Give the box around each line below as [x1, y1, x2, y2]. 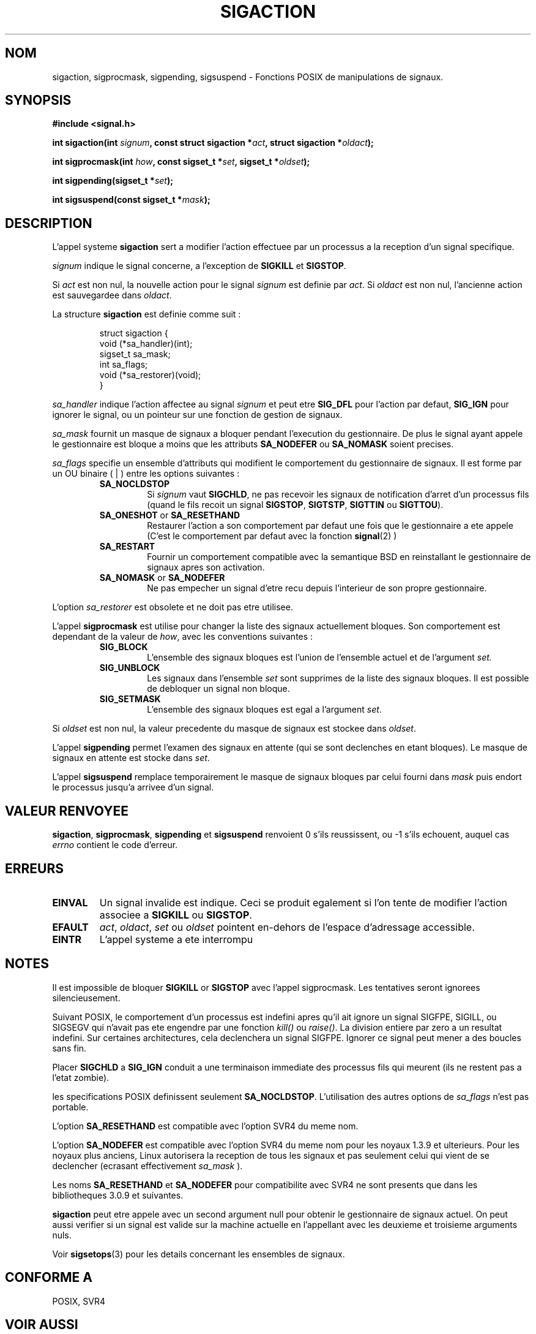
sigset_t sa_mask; [99, 349, 171, 360]
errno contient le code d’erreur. [52, 839, 178, 851]
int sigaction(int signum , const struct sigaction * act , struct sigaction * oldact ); [52, 137, 374, 148]
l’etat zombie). [52, 1072, 110, 1083]
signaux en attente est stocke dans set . [52, 752, 210, 764]
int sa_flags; [99, 359, 148, 370]
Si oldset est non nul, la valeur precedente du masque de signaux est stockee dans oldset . [52, 723, 416, 734]
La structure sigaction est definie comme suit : [52, 309, 241, 320]
